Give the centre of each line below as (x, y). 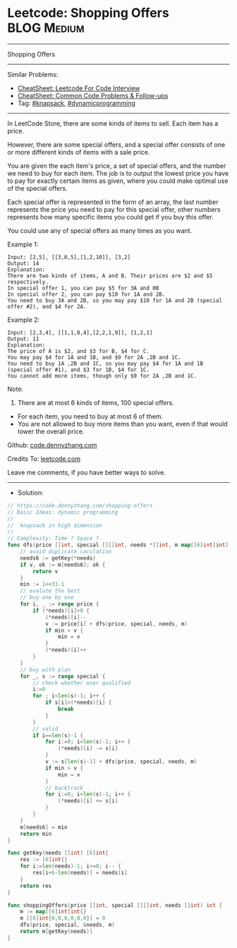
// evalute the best (50, 591)
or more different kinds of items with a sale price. (79, 152)
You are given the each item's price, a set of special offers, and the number (117, 166)
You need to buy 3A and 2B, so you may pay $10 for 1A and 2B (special (115, 300)
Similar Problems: (33, 74)
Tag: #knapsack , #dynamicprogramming (77, 103)
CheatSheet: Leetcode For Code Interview (79, 88)
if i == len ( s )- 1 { (58, 736)
